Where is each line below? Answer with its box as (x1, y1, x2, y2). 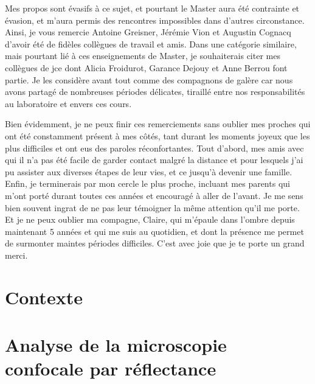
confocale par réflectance (5, 356, 216, 381)
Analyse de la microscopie (5, 332, 227, 357)
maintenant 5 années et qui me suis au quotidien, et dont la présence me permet (5, 225, 304, 237)
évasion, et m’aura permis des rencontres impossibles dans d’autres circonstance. (5, 13, 305, 26)
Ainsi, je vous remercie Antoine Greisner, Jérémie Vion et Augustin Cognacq (5, 26, 291, 38)
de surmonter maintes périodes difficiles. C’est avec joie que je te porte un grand (5, 237, 305, 250)
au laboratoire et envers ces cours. (5, 97, 132, 110)
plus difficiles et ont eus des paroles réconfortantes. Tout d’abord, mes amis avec (5, 141, 304, 154)
